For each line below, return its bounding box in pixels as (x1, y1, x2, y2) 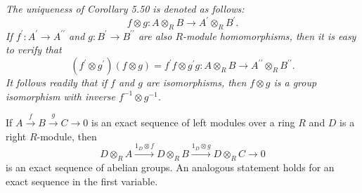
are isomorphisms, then (146, 75, 247, 90)
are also (138, 28, 172, 43)
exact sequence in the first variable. (6, 173, 158, 188)
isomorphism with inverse (6, 88, 116, 103)
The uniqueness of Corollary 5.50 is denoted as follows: (6, 1, 245, 15)
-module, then (37, 128, 97, 143)
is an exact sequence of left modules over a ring (91, 115, 295, 130)
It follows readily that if (6, 75, 108, 90)
